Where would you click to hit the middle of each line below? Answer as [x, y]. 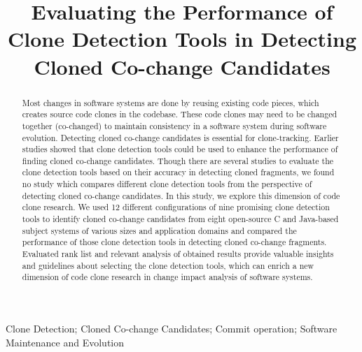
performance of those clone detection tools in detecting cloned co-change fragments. [174, 242]
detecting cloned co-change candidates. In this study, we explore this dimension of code [181, 195]
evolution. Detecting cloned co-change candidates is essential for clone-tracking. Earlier [180, 137]
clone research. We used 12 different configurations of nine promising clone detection [176, 207]
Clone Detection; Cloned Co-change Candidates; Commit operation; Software [172, 329]
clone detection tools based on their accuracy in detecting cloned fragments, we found [178, 172]
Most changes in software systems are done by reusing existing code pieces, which [170, 102]
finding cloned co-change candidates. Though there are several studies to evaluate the [178, 160]
